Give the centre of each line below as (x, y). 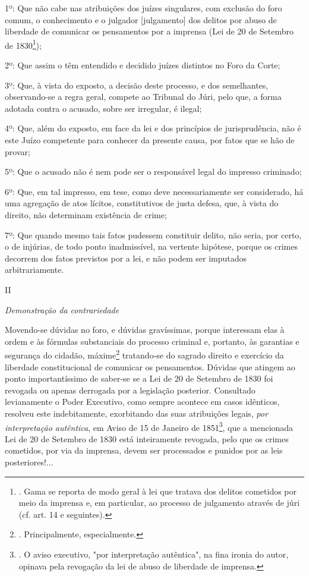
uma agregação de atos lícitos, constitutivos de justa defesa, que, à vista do (142, 203)
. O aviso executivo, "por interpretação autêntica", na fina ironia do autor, (154, 554)
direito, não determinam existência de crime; (86, 214)
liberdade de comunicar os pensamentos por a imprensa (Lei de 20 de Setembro (149, 31)
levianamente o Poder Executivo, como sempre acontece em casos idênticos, (142, 402)
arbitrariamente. (34, 270)
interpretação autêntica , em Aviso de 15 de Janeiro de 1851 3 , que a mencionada (149, 426)
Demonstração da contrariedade (62, 309)
